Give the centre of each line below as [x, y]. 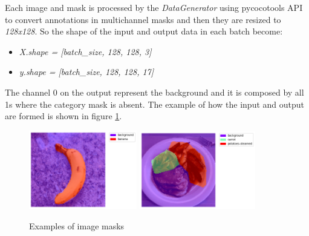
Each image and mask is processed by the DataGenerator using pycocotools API [154, 7]
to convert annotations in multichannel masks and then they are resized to [143, 19]
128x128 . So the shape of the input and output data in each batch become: [144, 31]
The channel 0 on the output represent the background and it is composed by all [154, 92]
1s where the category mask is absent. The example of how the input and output [155, 104]
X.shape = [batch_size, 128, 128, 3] [85, 51]
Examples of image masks [77, 225]
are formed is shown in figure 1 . [63, 116]
